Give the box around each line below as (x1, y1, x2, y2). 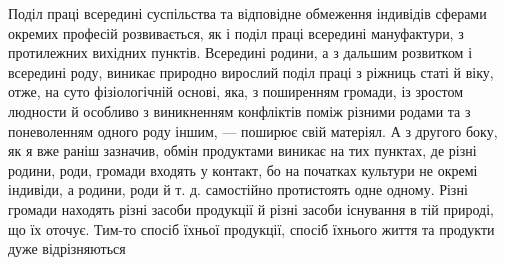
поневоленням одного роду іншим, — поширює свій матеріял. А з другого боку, (8, 120, 498, 141)
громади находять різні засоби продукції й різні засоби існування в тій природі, (8, 198, 494, 219)
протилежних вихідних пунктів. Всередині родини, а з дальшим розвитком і (8, 42, 473, 63)
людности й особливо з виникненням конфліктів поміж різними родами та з (8, 100, 471, 121)
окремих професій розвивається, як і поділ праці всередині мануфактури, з (8, 22, 464, 43)
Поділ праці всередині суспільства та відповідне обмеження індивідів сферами (8, 3, 487, 23)
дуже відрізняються (8, 238, 126, 259)
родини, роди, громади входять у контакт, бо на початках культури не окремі (8, 159, 478, 180)
